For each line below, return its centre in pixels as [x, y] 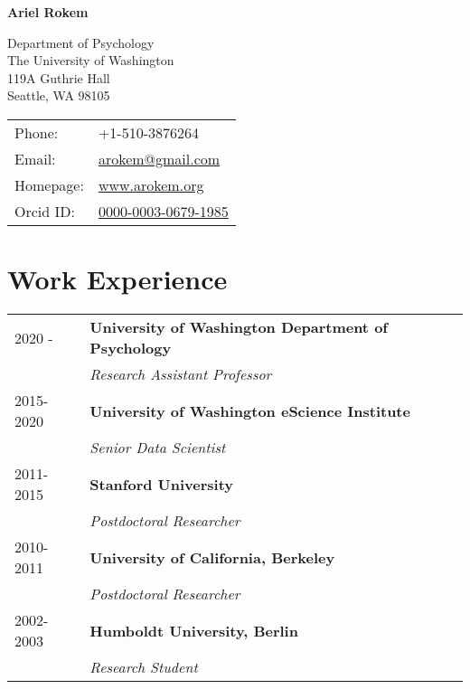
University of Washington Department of [239, 327]
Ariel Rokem [48, 12]
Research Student [144, 667]
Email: [35, 158]
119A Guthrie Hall [59, 77]
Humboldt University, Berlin [194, 630]
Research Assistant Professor [181, 374]
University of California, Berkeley [212, 557]
